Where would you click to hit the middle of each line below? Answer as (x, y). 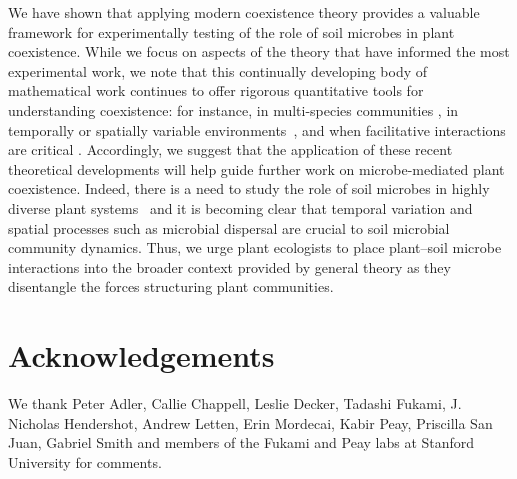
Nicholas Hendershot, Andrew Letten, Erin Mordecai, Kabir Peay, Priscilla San (250, 422)
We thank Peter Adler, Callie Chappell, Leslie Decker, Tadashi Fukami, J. (235, 403)
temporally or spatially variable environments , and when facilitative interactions (257, 129)
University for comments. (85, 461)
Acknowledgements (141, 355)
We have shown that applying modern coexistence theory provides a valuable (244, 12)
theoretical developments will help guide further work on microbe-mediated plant (256, 168)
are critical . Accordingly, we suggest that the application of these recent (230, 149)
